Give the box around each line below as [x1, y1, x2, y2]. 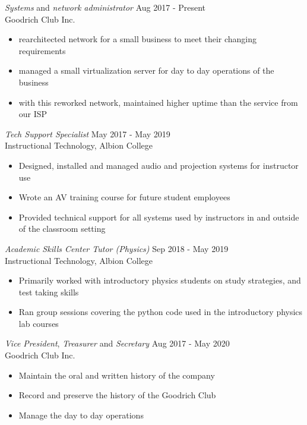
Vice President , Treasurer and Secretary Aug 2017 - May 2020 [5, 337, 230, 350]
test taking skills [18, 285, 79, 298]
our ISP [18, 108, 48, 120]
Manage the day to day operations [18, 408, 144, 421]
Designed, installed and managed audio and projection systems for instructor [18, 159, 299, 171]
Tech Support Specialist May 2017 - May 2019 [5, 127, 170, 140]
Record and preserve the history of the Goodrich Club [18, 389, 216, 401]
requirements [18, 44, 66, 56]
